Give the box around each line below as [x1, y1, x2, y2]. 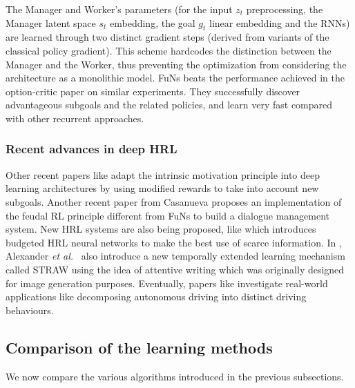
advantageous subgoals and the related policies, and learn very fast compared [6, 97, 333, 112]
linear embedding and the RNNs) [209, 15, 350, 30]
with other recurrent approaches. [6, 110, 144, 125]
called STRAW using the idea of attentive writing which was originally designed [6, 262, 345, 276]
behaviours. [6, 302, 54, 317]
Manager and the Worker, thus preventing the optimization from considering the [6, 57, 347, 71]
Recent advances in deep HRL [6, 140, 177, 157]
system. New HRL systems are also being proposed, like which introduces [6, 222, 316, 236]
